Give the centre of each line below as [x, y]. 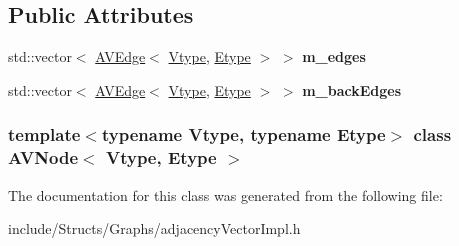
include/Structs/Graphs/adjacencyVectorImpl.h [154, 228]
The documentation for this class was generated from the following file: [225, 194]
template [44, 134]
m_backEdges [352, 89]
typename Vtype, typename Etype [243, 134]
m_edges [334, 56]
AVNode [43, 157]
